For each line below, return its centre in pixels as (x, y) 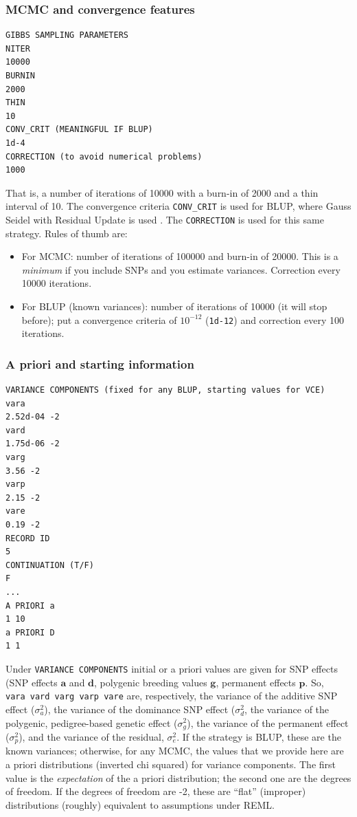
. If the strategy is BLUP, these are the (259, 736)
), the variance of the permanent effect (268, 722)
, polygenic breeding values (151, 682)
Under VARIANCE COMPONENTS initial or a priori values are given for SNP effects (172, 668)
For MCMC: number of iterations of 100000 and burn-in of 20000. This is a (180, 256)
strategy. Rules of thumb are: (67, 233)
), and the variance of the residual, (91, 736)
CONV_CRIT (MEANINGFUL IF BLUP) (79, 130)
